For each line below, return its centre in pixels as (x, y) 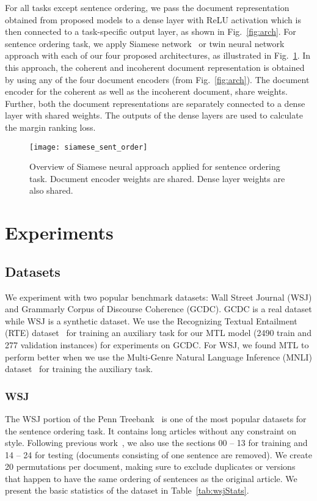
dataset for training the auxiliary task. (79, 369)
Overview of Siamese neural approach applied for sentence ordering (155, 166)
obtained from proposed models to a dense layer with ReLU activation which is (153, 19)
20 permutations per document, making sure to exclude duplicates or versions (150, 466)
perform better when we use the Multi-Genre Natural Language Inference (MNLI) (158, 357)
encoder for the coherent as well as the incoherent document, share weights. (146, 91)
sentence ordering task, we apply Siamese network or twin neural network (145, 43)
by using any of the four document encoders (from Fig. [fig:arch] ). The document (157, 79)
